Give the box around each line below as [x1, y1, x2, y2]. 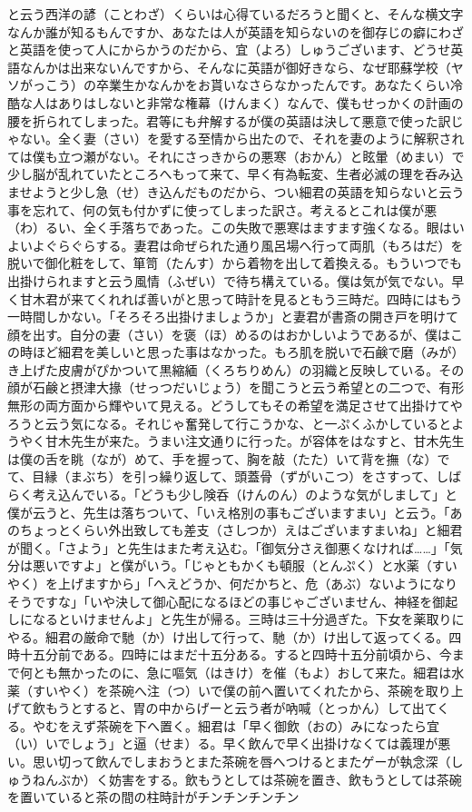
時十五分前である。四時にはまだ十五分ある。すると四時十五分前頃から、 [7, 645, 439, 664]
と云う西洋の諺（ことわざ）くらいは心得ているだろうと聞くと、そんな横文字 [7, 5, 464, 23]
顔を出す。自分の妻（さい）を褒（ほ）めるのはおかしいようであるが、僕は [7, 324, 450, 343]
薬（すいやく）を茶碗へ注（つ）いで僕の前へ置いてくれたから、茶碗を [7, 680, 426, 699]
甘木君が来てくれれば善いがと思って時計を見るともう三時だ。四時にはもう [19, 289, 463, 308]
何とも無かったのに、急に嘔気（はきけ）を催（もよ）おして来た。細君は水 [19, 662, 465, 681]
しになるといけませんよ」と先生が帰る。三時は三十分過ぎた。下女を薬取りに [7, 609, 465, 629]
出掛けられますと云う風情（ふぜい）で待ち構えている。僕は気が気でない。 [7, 271, 452, 290]
